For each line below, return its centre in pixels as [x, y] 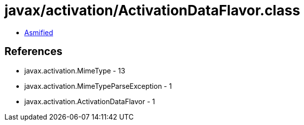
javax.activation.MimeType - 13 [75, 70]
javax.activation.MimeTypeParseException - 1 [98, 86]
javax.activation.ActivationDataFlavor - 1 [90, 101]
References [33, 52]
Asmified [39, 32]
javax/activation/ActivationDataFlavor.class [152, 10]
